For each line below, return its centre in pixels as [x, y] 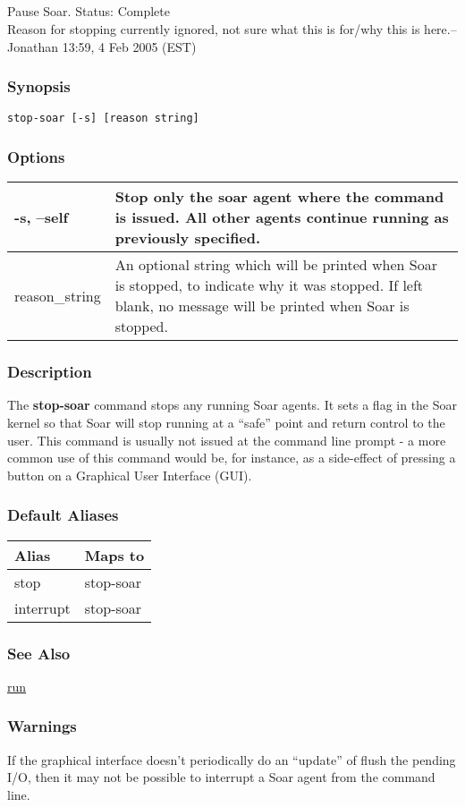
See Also [39, 653]
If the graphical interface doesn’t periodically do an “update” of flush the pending [232, 759]
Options [36, 156]
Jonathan [33, 46]
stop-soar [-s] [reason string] [103, 119]
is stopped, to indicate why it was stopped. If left [269, 285]
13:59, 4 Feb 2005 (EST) [129, 46]
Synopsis [39, 86]
